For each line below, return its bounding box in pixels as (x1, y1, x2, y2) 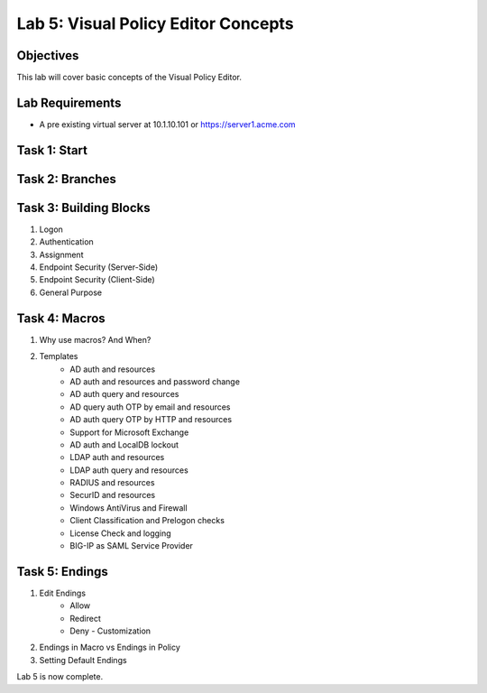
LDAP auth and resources (69, 452, 165, 463)
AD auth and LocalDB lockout (69, 439, 179, 450)
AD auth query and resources (69, 389, 179, 400)
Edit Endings (39, 587, 86, 598)
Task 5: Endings (16, 564, 108, 579)
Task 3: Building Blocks (16, 199, 151, 216)
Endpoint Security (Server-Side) (39, 262, 158, 273)
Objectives (16, 48, 79, 63)
